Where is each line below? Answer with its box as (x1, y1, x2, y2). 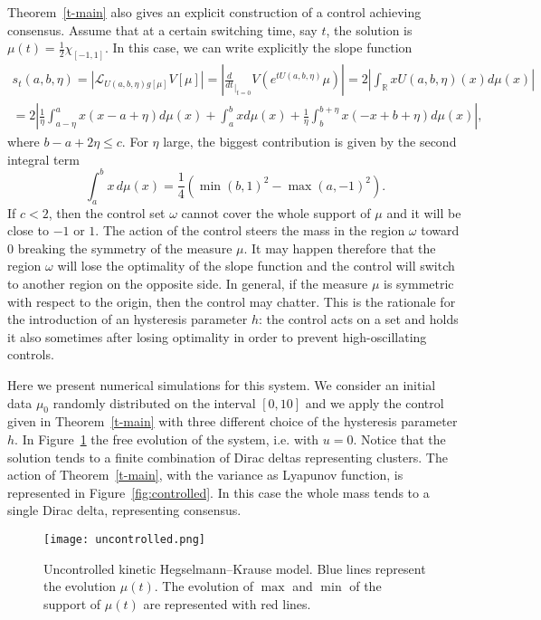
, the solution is (326, 20, 413, 39)
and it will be (386, 203, 461, 222)
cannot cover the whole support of (181, 203, 371, 222)
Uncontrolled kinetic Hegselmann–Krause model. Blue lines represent (43, 558, 426, 577)
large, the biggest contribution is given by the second (163, 132, 457, 151)
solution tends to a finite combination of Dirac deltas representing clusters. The (7, 447, 448, 466)
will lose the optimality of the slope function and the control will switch (57, 256, 455, 275)
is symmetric (384, 273, 454, 292)
